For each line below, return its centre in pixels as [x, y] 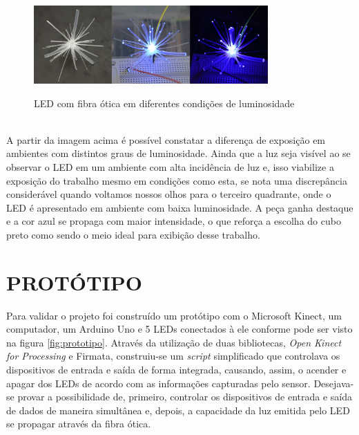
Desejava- [334, 383]
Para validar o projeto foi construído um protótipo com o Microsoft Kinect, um [174, 315]
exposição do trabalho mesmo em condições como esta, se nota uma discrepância [177, 180]
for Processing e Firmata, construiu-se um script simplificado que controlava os [173, 356]
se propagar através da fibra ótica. [79, 424]
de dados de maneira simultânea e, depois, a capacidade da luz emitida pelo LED [178, 410]
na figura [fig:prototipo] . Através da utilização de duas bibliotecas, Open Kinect [174, 342]
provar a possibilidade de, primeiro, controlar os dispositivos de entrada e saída [185, 397]
